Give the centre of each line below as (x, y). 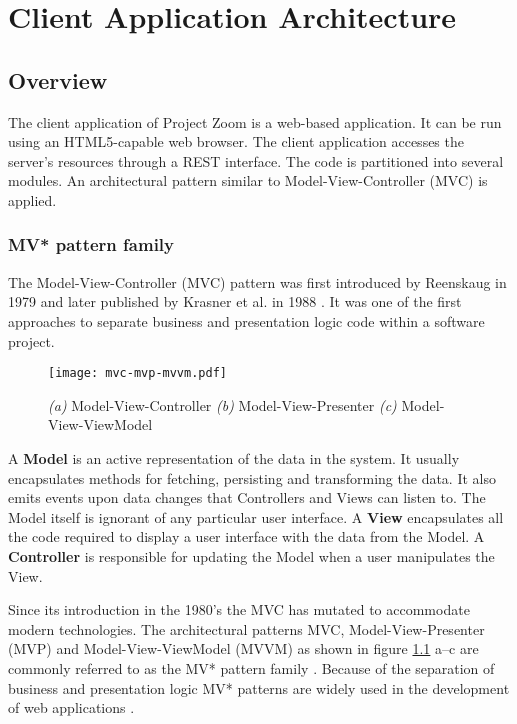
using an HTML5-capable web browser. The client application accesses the (236, 141)
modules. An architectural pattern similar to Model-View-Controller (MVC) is (248, 180)
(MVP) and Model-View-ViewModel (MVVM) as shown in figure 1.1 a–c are (243, 648)
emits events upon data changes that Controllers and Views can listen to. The (247, 497)
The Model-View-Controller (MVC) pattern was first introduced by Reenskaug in (257, 281)
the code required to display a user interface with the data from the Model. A (246, 536)
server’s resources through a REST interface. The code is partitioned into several (256, 160)
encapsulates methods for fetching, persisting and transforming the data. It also (252, 477)
